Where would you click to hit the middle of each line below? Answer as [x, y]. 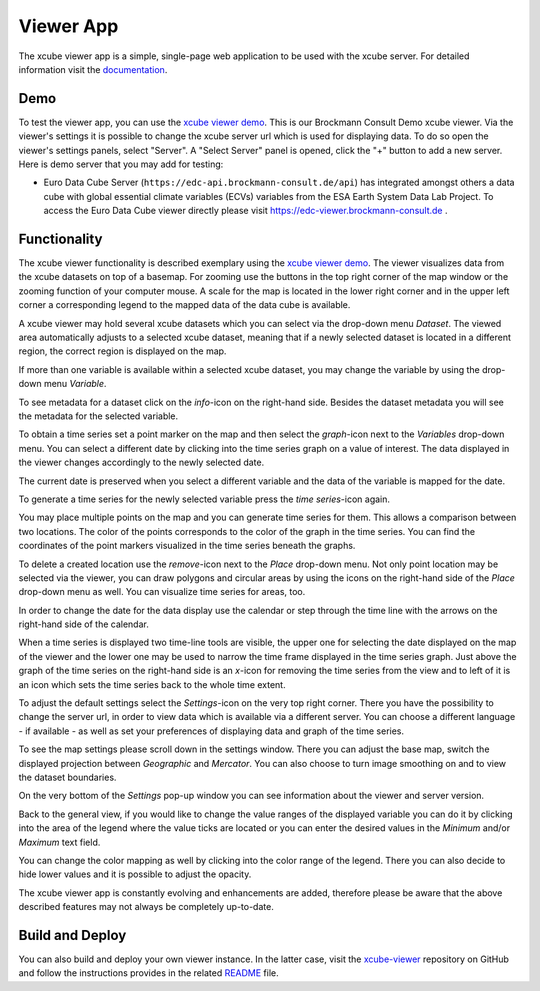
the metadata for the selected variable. [98, 416]
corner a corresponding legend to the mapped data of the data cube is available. [184, 305]
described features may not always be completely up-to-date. [146, 907]
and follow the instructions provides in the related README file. [148, 973]
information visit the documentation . [93, 69]
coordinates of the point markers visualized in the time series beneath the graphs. [187, 546]
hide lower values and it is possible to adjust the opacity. [135, 874]
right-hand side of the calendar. [83, 624]
